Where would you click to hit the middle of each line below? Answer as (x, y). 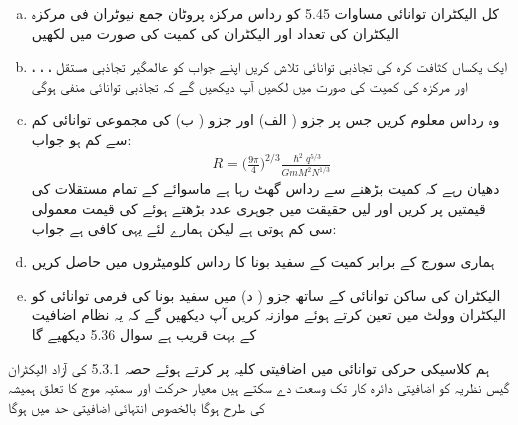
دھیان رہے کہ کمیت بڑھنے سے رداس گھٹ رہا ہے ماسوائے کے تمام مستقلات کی (265, 188)
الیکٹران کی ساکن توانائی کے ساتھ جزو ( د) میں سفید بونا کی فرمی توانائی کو (266, 294)
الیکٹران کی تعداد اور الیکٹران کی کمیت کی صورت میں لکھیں (215, 32)
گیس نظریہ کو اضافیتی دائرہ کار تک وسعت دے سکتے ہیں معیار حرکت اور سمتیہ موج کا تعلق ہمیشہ (259, 387)
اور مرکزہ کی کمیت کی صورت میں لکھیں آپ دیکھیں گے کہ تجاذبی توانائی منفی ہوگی (249, 85)
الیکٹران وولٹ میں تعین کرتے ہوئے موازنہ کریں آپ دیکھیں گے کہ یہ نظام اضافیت (268, 314)
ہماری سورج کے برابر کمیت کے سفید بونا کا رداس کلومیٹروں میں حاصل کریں (263, 261)
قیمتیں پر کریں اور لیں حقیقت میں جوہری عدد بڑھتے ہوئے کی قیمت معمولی (258, 207)
